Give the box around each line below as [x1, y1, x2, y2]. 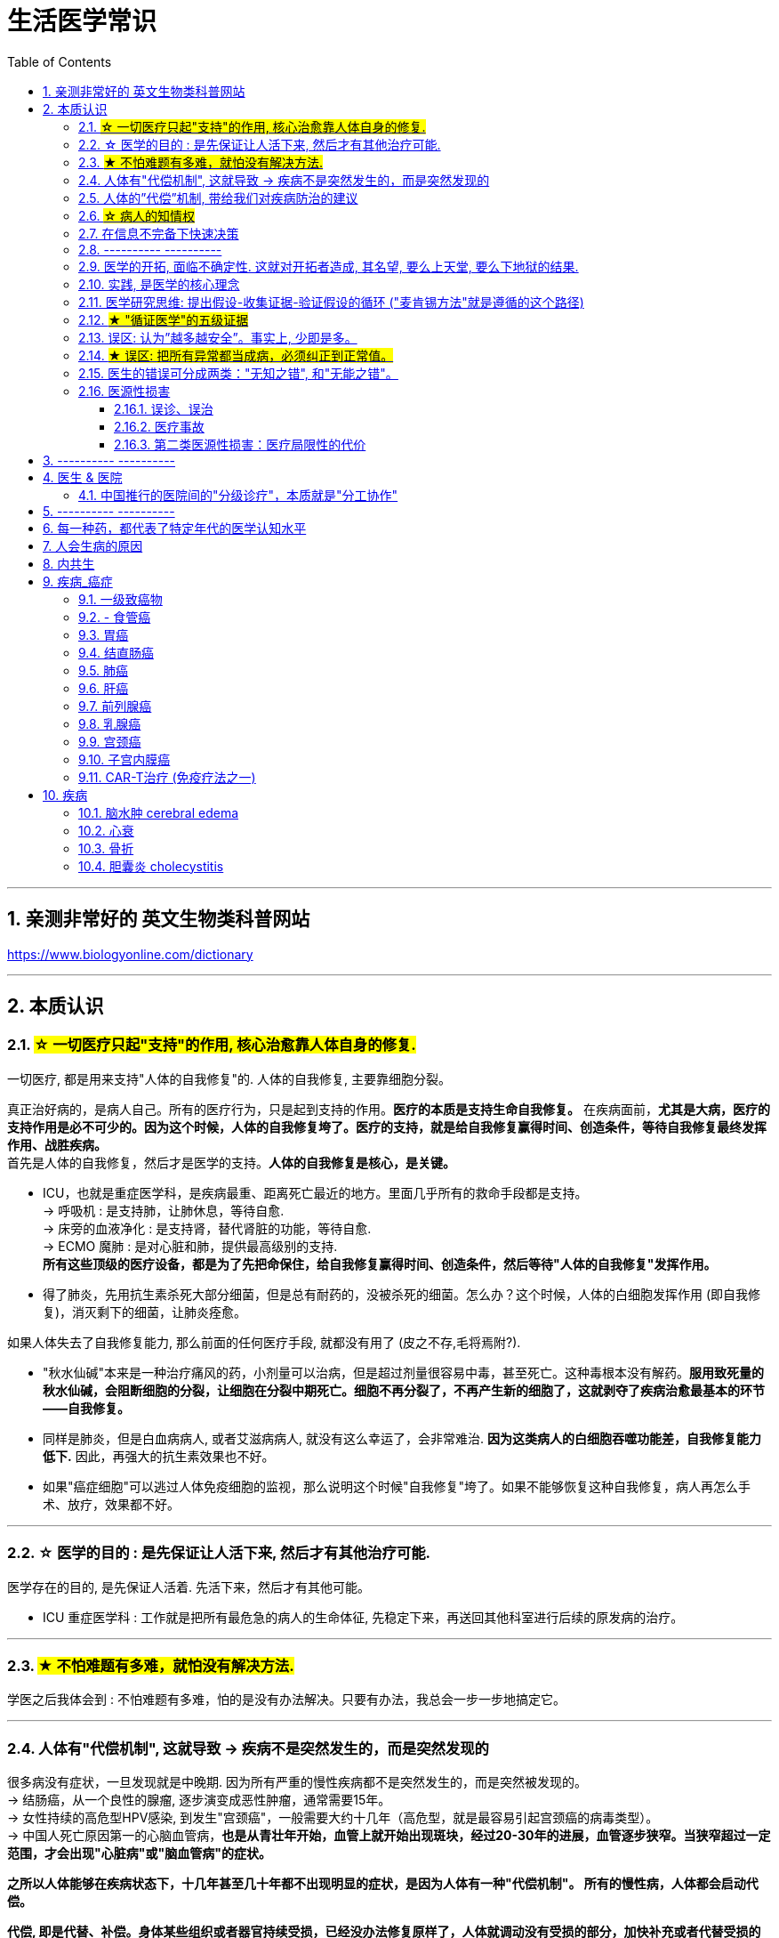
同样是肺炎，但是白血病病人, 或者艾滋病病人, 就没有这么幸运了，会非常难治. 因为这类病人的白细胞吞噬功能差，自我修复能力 [43, 1430, 761, 1446]
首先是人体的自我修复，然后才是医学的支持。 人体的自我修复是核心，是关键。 [7, 1154, 455, 1170]
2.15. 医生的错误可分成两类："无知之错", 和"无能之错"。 [78, 365, 398, 381]
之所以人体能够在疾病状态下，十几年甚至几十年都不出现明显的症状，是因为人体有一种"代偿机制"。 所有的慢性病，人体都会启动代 [7, 1876, 759, 1892]
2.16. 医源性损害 [78, 383, 171, 399]
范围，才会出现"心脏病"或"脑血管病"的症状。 [7, 1845, 271, 1861]
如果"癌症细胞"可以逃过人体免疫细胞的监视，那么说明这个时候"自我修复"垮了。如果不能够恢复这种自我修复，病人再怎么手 [43, 1478, 751, 1494]
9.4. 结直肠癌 [78, 644, 154, 660]
